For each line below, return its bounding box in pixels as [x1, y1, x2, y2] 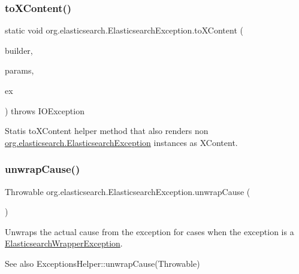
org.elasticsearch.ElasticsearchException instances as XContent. [5, 136, 238, 148]
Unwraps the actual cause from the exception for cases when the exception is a [5, 225, 294, 238]
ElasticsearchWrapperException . [5, 237, 123, 249]
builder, [5, 44, 33, 56]
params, [5, 64, 34, 77]
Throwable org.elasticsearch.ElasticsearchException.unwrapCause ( [5, 185, 250, 197]
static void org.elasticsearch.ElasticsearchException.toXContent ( [5, 24, 243, 36]
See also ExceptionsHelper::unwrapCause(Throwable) [5, 257, 200, 269]
